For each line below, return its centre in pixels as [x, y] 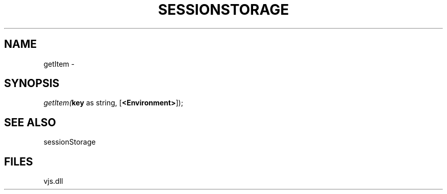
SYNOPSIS [32, 84]
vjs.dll [53, 181]
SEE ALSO [30, 122]
